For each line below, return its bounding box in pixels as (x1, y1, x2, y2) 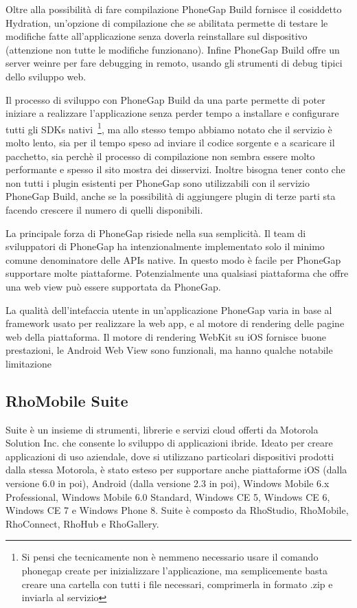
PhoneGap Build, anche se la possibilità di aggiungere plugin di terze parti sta (5, 189, 336, 203)
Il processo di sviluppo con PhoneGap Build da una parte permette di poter (5, 92, 325, 106)
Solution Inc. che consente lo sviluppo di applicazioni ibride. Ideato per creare (5, 436, 333, 450)
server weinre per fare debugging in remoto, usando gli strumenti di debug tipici (5, 56, 343, 70)
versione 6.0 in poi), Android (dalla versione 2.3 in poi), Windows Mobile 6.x (5, 476, 330, 491)
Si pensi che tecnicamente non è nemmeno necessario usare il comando (21, 550, 319, 564)
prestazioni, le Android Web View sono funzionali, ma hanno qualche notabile (5, 343, 333, 357)
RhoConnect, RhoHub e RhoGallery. (5, 516, 159, 530)
